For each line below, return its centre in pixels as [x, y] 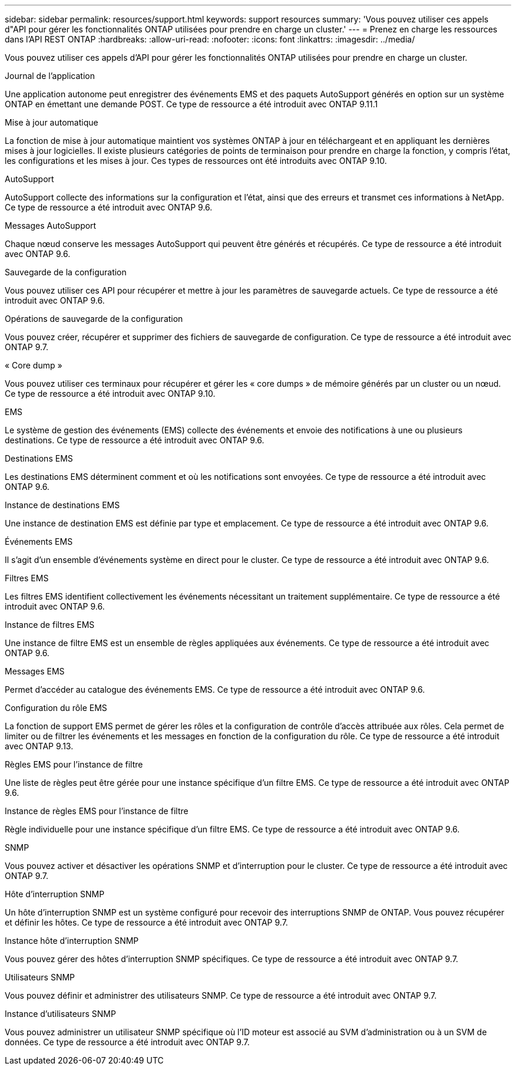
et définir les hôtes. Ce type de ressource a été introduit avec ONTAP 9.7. [146, 922]
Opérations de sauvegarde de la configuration [94, 319]
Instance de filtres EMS [50, 625]
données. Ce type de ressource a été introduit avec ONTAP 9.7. [127, 1042]
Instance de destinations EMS [62, 505]
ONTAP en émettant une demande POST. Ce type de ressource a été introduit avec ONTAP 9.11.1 [191, 104]
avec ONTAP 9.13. [39, 746]
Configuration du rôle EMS [56, 708]
